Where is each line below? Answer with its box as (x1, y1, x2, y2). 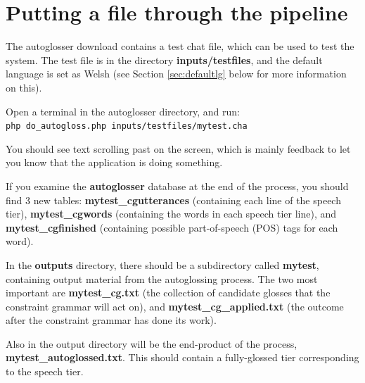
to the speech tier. (6, 364, 84, 379)
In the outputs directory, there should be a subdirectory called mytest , (6, 257, 319, 272)
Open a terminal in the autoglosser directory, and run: (6, 103, 240, 118)
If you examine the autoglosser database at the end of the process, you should (6, 178, 349, 193)
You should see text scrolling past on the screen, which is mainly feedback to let (6, 141, 351, 156)
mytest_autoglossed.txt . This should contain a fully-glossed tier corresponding (6, 350, 359, 365)
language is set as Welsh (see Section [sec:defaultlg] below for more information (6, 66, 347, 81)
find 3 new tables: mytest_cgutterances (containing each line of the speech (6, 192, 341, 207)
